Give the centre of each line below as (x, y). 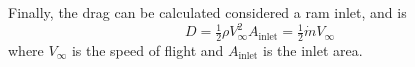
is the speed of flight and (147, 49)
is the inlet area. (313, 49)
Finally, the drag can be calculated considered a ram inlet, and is (207, 12)
